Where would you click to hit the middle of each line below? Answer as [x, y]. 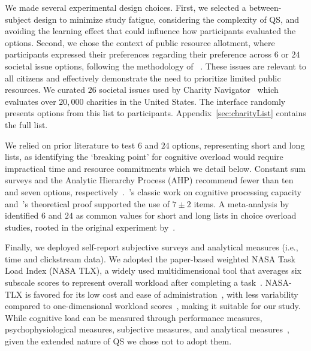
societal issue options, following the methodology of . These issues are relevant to [156, 66]
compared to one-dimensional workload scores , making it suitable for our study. [153, 306]
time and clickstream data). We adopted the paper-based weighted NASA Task [150, 258]
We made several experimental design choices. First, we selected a [126, 7]
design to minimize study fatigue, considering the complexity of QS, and [167, 19]
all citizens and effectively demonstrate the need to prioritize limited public [143, 78]
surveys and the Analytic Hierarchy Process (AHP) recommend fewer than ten [149, 180]
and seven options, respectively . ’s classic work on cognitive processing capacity [153, 191]
